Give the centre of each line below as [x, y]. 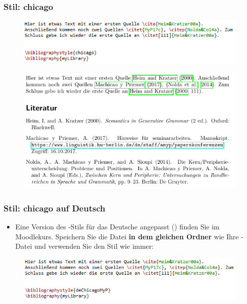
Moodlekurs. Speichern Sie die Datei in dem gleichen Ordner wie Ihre [127, 236]
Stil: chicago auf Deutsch [54, 208]
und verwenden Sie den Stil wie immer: [94, 246]
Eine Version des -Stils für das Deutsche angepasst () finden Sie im [117, 226]
